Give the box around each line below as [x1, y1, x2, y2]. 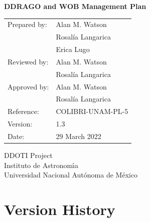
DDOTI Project [4, 150, 53, 160]
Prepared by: [8, 19, 47, 29]
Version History [4, 199, 115, 219]
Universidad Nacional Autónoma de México [4, 169, 138, 180]
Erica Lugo [56, 44, 90, 54]
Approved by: [8, 81, 49, 91]
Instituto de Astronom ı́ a [4, 159, 78, 170]
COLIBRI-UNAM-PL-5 [56, 106, 128, 116]
